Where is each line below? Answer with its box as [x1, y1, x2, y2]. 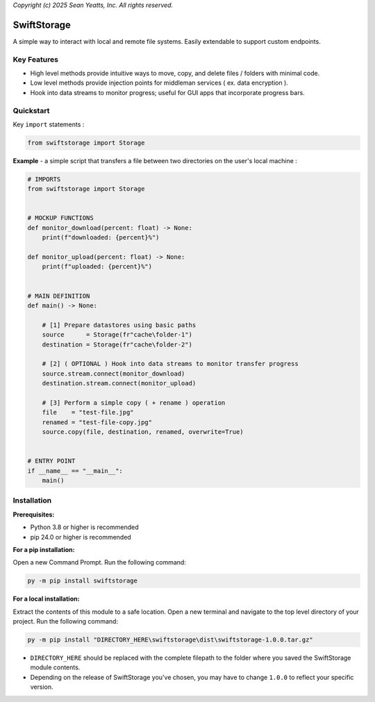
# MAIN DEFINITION [27, 292, 90, 300]
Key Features [12, 54, 59, 64]
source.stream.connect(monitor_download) [42, 369, 185, 378]
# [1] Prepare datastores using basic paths [42, 321, 197, 329]
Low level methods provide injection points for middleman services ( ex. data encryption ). [30, 78, 288, 87]
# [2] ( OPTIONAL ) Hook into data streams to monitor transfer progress [42, 360, 299, 368]
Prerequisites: [12, 510, 55, 519]
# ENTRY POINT [27, 457, 76, 465]
